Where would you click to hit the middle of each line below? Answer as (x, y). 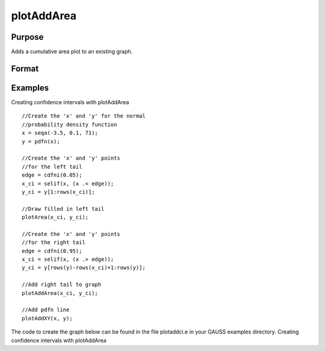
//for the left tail (52, 166)
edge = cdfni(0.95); (52, 251)
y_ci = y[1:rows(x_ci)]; (58, 192)
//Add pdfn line (46, 310)
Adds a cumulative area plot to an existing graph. (72, 52)
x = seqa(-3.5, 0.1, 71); (60, 133)
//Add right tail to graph (62, 285)
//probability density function (70, 124)
